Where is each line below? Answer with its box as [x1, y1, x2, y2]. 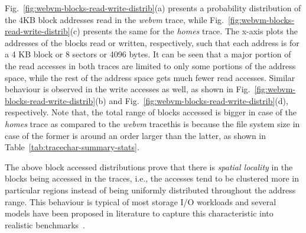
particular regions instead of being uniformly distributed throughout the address [5, 183, 296, 196]
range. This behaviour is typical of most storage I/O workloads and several [5, 195, 276, 208]
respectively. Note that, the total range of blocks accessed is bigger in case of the [5, 106, 297, 118]
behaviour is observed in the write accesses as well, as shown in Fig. [5, 83, 250, 95]
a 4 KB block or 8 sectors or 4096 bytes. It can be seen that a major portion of [5, 48, 291, 60]
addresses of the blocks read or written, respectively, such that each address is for [5, 36, 300, 48]
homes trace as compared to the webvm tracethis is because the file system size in [5, 117, 300, 130]
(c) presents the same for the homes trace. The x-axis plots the [70, 25, 298, 37]
